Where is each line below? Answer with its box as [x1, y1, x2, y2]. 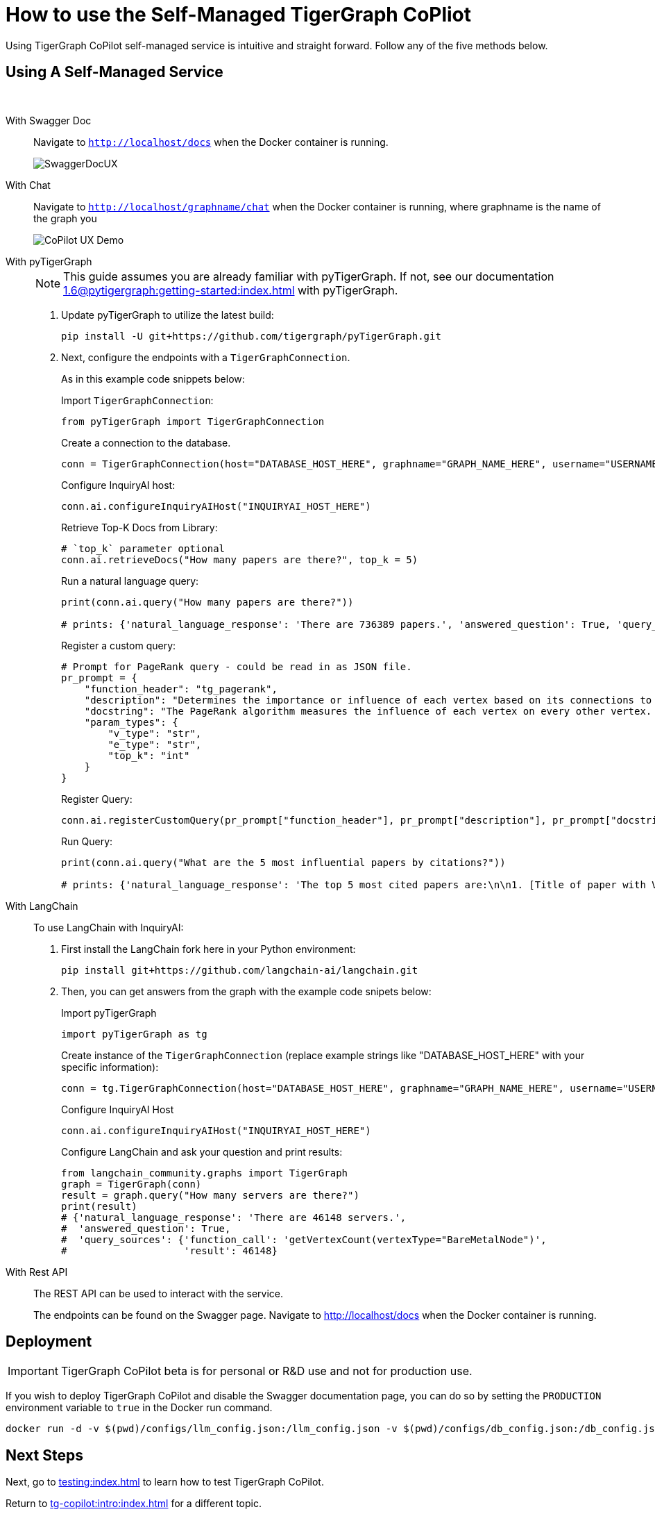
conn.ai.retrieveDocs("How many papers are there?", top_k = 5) [61, 554, 418, 565]
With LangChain [6, 899, 78, 912]
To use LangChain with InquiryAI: [33, 921, 184, 933]
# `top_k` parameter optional [61, 542, 226, 554]
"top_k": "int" [108, 749, 190, 761]
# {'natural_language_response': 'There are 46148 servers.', [61, 1211, 407, 1223]
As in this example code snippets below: [61, 372, 245, 385]
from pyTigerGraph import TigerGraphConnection [61, 415, 325, 427]
